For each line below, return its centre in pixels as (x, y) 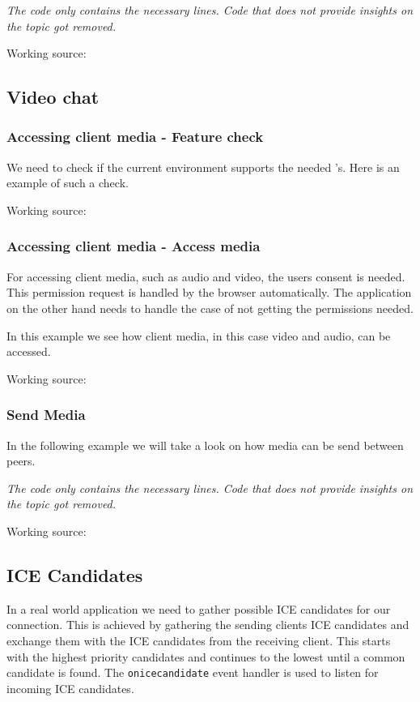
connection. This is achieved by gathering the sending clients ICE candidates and (208, 625)
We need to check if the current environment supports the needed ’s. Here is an (203, 167)
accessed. (29, 351)
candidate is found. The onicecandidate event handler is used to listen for (193, 672)
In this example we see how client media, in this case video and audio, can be (199, 335)
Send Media (46, 415)
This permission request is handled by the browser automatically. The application (209, 292)
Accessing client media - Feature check (135, 137)
